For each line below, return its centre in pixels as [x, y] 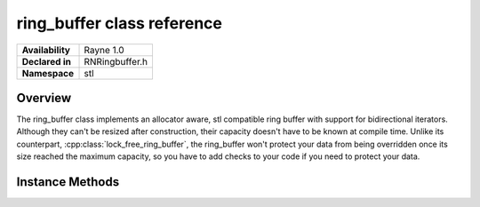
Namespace [48, 73]
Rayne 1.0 [104, 50]
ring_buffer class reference [119, 23]
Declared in [46, 61]
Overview [44, 98]
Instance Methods [68, 182]
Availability [46, 50]
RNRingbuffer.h [116, 61]
